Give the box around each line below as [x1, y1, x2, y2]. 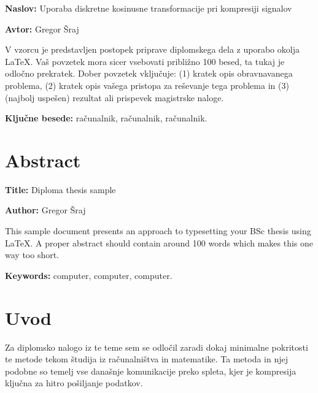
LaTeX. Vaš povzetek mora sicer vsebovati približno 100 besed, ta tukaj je [5, 55, 285, 67]
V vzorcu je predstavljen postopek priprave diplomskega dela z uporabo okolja [5, 43, 300, 56]
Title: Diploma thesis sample [5, 183, 116, 196]
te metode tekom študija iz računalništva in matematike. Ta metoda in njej [5, 353, 289, 365]
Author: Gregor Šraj [5, 204, 86, 216]
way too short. [5, 248, 60, 261]
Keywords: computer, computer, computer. [5, 269, 173, 281]
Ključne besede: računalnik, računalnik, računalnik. [5, 112, 207, 124]
